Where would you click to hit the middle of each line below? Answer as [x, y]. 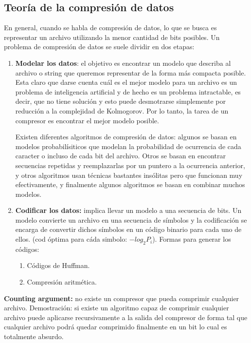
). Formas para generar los [192, 239]
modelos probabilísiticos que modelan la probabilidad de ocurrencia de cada [128, 146]
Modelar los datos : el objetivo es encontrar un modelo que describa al [123, 63]
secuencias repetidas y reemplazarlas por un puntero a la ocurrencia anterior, [130, 165]
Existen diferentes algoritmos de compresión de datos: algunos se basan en [126, 137]
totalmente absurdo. [34, 336]
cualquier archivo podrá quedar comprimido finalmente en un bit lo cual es [116, 327]
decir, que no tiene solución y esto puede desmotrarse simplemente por [120, 101]
